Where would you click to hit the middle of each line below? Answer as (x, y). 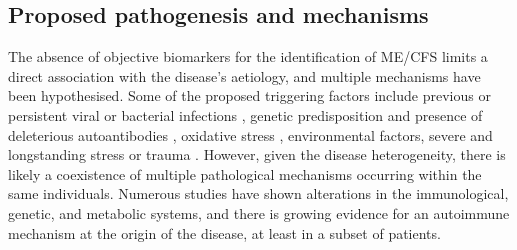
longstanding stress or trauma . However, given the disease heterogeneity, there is (257, 154)
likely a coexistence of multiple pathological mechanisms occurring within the (245, 173)
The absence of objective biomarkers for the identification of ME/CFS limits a (248, 56)
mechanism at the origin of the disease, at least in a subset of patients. (224, 232)
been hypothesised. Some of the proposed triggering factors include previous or (249, 95)
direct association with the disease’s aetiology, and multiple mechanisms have (244, 75)
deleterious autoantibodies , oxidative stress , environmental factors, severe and (250, 134)
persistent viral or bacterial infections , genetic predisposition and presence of (245, 114)
